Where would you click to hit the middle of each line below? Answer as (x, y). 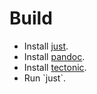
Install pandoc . (54, 56)
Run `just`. (45, 78)
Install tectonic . (55, 67)
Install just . (46, 46)
